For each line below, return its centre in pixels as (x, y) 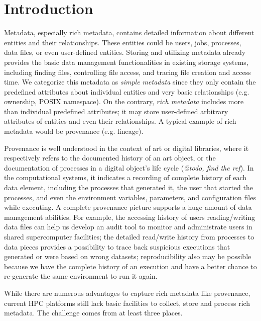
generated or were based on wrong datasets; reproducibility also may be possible (128, 256)
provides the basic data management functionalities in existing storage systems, (126, 62)
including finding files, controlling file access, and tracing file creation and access (127, 72)
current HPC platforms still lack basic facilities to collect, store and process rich (127, 303)
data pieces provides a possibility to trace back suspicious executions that (117, 246)
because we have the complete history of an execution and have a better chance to (130, 266)
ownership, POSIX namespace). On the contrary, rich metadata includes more (124, 101)
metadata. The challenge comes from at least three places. (93, 313)
